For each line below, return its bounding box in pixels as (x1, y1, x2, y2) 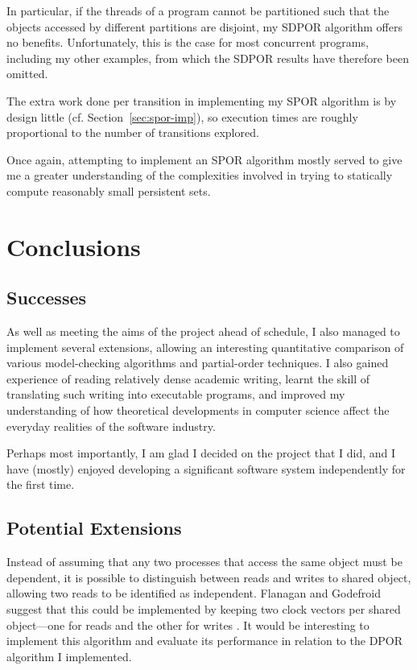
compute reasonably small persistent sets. (6, 182, 211, 199)
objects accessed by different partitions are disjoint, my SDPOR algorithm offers (6, 18, 403, 35)
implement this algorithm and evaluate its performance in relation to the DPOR (6, 632, 403, 649)
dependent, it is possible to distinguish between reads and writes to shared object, (6, 569, 411, 585)
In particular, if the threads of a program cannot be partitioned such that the (6, 2, 390, 19)
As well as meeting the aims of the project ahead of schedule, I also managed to (6, 323, 400, 340)
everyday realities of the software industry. (6, 417, 216, 434)
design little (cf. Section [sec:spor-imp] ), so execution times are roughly (6, 108, 358, 125)
